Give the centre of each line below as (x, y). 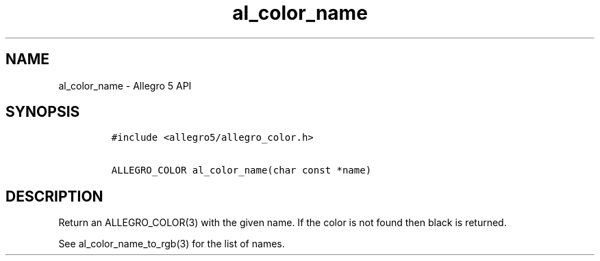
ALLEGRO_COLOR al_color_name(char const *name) (241, 170)
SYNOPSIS (43, 112)
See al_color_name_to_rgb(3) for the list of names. (172, 244)
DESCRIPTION (54, 196)
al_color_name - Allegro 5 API (125, 85)
